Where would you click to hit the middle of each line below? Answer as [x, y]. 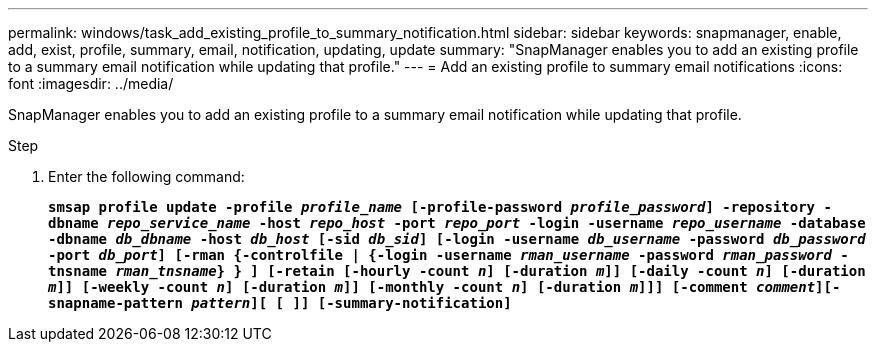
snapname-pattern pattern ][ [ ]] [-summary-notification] [280, 303]
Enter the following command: [146, 176]
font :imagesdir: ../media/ [91, 83]
